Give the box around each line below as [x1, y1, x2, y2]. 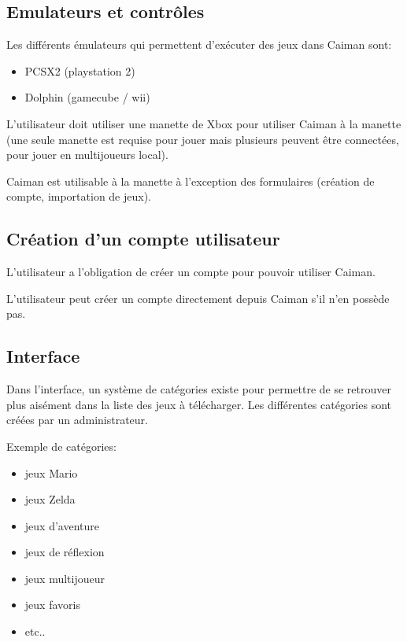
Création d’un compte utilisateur [6, 227, 280, 251]
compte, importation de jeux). [6, 188, 152, 205]
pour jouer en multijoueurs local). [6, 146, 168, 163]
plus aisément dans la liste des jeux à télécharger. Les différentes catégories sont [6, 396, 392, 412]
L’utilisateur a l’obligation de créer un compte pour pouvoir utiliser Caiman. [6, 264, 376, 280]
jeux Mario [24, 464, 78, 481]
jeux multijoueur [24, 570, 105, 586]
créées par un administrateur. [6, 411, 148, 428]
